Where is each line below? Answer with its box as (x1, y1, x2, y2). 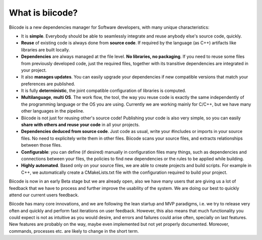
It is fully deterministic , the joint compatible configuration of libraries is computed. (21, 88, 186, 93)
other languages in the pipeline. (21, 108, 84, 114)
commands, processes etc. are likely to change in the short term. (9, 228, 139, 234)
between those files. (21, 142, 62, 148)
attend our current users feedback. (9, 192, 79, 198)
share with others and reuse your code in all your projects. (21, 122, 140, 128)
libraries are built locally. (21, 47, 70, 53)
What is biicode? (9, 7, 78, 18)
